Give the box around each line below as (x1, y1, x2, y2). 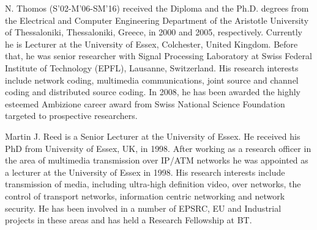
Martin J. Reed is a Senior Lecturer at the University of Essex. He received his (5, 129, 300, 142)
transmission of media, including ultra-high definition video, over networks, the (5, 178, 301, 190)
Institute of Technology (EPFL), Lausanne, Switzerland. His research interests (5, 61, 299, 74)
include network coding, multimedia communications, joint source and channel (5, 73, 299, 86)
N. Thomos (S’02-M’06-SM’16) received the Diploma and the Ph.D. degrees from (5, 2, 309, 14)
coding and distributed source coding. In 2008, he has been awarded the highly (5, 85, 300, 98)
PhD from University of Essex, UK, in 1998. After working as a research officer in (5, 142, 311, 154)
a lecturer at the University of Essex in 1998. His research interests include (5, 165, 285, 178)
